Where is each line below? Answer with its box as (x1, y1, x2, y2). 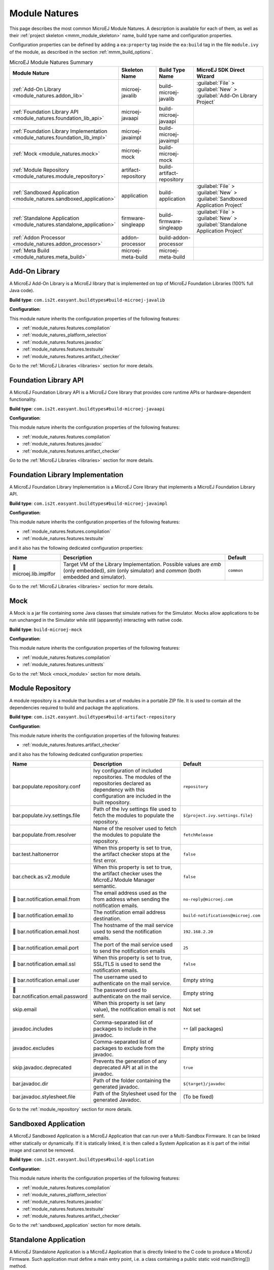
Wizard (196, 73, 215, 80)
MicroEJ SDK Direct (196, 67, 245, 74)
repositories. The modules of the (93, 774, 172, 781)
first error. (93, 857, 117, 864)
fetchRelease (183, 832, 213, 838)
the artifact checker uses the (93, 870, 162, 877)
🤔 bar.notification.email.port (12, 944, 79, 951)
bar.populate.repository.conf (12, 783, 81, 790)
